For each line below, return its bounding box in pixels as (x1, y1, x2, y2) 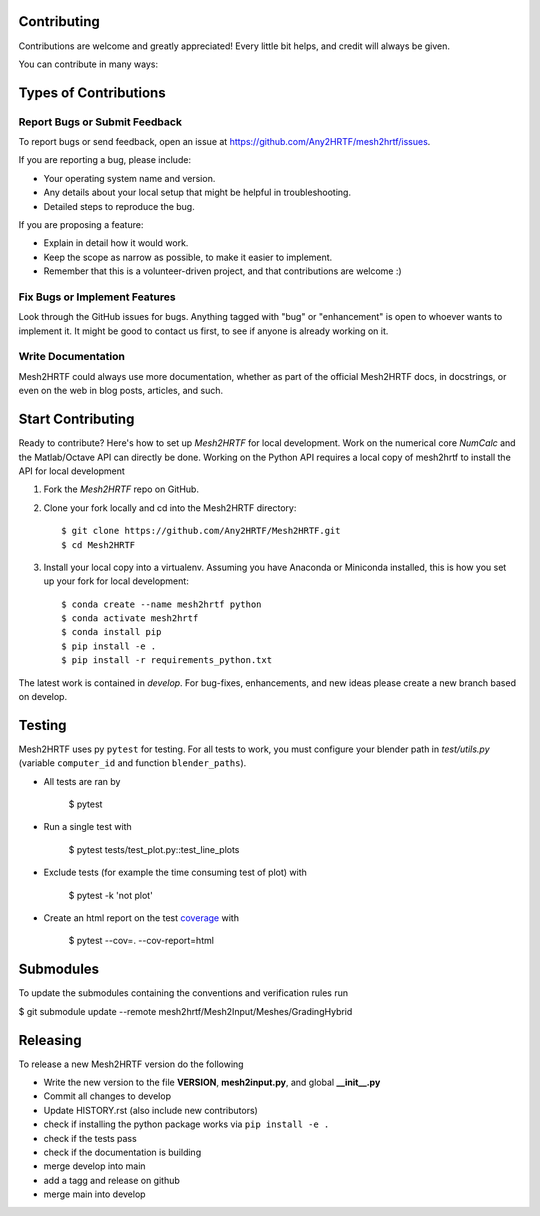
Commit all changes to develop (43, 1090, 172, 1102)
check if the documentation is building (43, 1146, 202, 1158)
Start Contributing (18, 411, 135, 428)
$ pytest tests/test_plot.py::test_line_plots (68, 843, 240, 855)
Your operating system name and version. (43, 172, 216, 184)
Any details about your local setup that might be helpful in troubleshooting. (43, 186, 352, 199)
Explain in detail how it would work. (43, 237, 189, 249)
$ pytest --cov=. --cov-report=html (68, 935, 215, 947)
